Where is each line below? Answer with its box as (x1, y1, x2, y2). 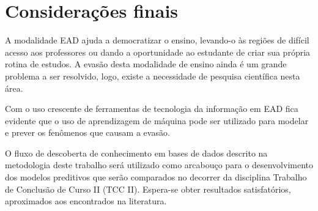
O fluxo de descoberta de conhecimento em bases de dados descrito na (5, 146, 268, 159)
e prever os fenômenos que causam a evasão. (5, 126, 170, 139)
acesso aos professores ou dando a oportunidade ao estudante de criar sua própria (5, 45, 311, 58)
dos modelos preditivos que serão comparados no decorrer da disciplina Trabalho (5, 171, 307, 183)
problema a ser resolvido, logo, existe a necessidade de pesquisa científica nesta (5, 69, 300, 82)
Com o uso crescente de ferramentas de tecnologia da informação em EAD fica (5, 102, 298, 115)
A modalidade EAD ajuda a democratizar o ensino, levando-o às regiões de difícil (5, 34, 309, 46)
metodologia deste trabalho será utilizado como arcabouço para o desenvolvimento (5, 158, 313, 171)
